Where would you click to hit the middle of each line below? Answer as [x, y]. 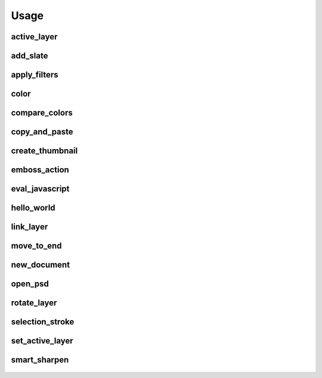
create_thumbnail [44, 151]
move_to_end [36, 246]
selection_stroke [43, 322]
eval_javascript [40, 189]
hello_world [33, 208]
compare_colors [42, 113]
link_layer [30, 227]
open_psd [30, 284]
